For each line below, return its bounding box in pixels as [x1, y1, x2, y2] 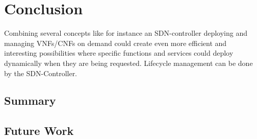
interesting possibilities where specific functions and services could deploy [4, 48, 234, 58]
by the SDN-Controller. [4, 67, 78, 78]
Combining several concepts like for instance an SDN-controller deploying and [4, 28, 247, 38]
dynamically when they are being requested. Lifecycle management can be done [4, 57, 253, 68]
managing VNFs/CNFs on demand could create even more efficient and [4, 37, 227, 48]
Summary [4, 92, 56, 108]
